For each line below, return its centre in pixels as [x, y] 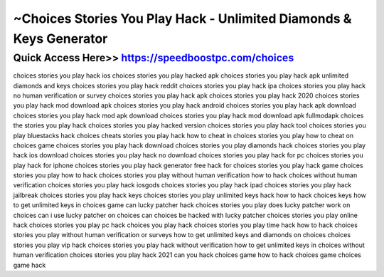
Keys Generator [60, 38]
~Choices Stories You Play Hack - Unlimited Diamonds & [182, 19]
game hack [30, 265]
